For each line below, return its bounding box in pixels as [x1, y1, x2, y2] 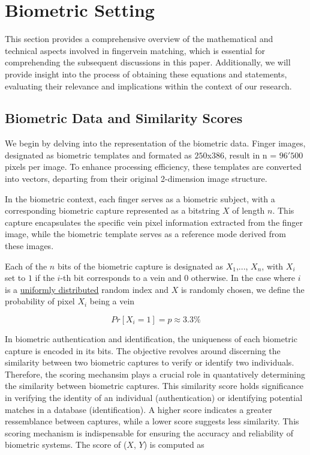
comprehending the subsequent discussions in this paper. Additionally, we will [5, 56, 291, 68]
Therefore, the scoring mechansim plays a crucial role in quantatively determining [5, 367, 305, 380]
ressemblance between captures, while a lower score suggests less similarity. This [5, 415, 299, 427]
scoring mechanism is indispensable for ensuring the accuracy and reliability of [5, 426, 293, 439]
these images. [5, 240, 54, 252]
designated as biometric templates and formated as [5, 148, 192, 161]
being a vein [89, 295, 135, 307]
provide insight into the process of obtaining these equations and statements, [5, 67, 287, 80]
